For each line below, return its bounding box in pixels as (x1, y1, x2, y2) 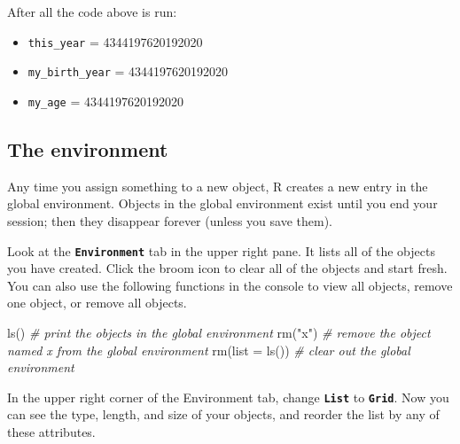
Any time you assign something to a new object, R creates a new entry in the (7, 176, 428, 195)
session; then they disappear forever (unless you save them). (7, 211, 332, 230)
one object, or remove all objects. (7, 293, 187, 312)
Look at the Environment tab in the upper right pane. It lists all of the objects (7, 241, 435, 260)
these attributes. (7, 423, 96, 441)
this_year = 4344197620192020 (27, 32, 203, 51)
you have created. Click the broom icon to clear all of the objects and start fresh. (7, 259, 448, 277)
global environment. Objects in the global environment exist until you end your (7, 194, 438, 213)
